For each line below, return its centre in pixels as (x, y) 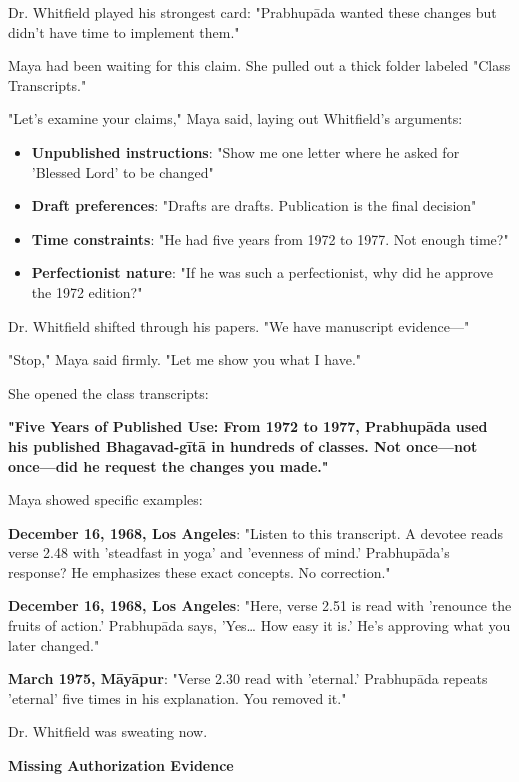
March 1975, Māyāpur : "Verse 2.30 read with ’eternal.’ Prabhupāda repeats (248, 678)
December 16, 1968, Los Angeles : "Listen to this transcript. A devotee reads (255, 532)
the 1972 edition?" (87, 291)
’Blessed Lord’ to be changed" (122, 171)
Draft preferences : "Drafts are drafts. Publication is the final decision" (254, 205)
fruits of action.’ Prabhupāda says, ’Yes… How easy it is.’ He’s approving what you (259, 625)
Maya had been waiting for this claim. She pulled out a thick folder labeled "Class (259, 65)
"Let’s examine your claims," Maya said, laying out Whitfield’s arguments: (235, 118)
